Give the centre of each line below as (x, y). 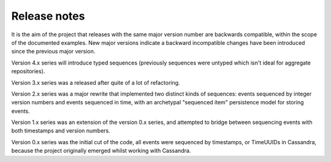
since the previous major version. (53, 52)
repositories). (28, 71)
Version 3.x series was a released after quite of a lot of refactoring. (96, 82)
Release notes (48, 16)
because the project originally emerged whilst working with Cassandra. (101, 151)
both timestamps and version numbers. (61, 131)
